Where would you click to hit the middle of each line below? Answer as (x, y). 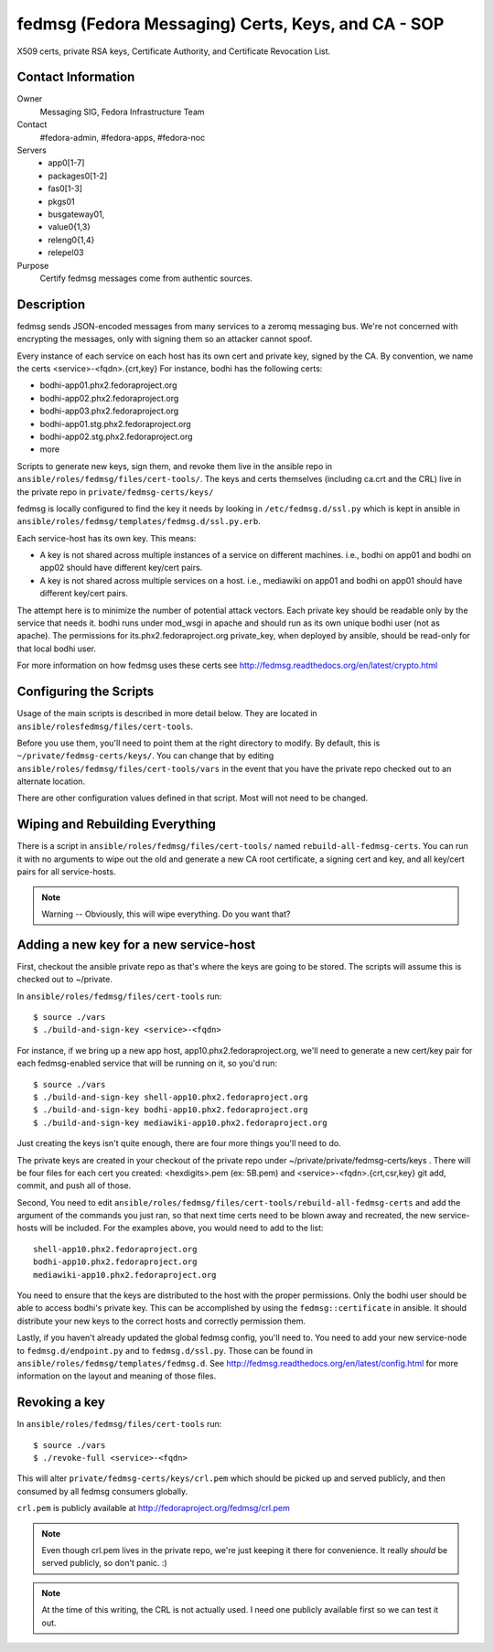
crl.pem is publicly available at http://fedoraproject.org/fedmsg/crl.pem (153, 1508)
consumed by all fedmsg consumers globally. (102, 1491)
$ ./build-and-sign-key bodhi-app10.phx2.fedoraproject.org (171, 1110)
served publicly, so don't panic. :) (105, 1563)
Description (51, 304)
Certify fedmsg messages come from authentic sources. (146, 278)
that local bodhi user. (56, 649)
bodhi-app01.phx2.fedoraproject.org (108, 385)
